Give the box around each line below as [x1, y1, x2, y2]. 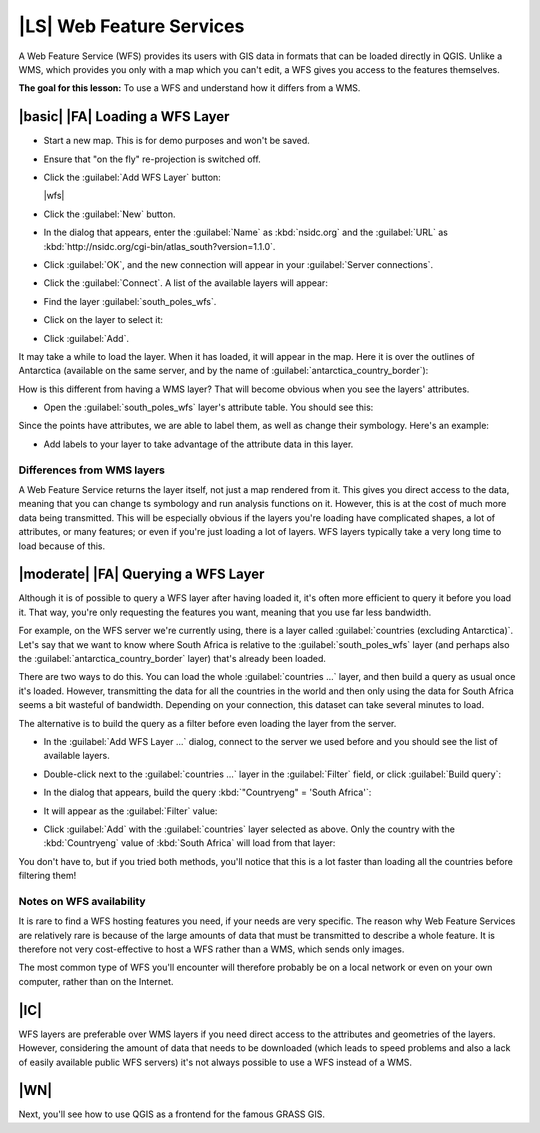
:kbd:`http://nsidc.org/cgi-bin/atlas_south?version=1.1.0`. [43, 240, 276, 252]
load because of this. [18, 540, 105, 552]
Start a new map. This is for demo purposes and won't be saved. [43, 135, 310, 147]
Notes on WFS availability [18, 894, 146, 908]
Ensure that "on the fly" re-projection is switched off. [43, 153, 262, 165]
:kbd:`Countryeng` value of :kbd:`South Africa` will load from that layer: [43, 837, 336, 849]
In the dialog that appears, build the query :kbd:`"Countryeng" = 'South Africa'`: [43, 786, 372, 799]
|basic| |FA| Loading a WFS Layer [18, 108, 230, 125]
